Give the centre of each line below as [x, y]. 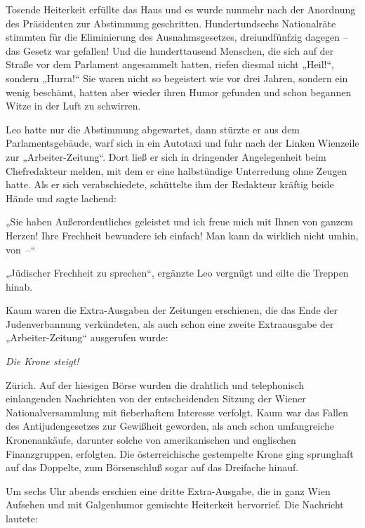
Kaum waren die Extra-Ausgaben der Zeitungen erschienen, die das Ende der [172, 310]
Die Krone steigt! [42, 361]
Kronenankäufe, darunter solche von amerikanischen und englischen [151, 440]
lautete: [22, 518]
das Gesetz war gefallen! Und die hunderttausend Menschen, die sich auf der [170, 50]
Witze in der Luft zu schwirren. [73, 106]
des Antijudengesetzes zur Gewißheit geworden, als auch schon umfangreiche [170, 426]
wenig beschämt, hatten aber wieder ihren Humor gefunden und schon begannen [179, 92]
